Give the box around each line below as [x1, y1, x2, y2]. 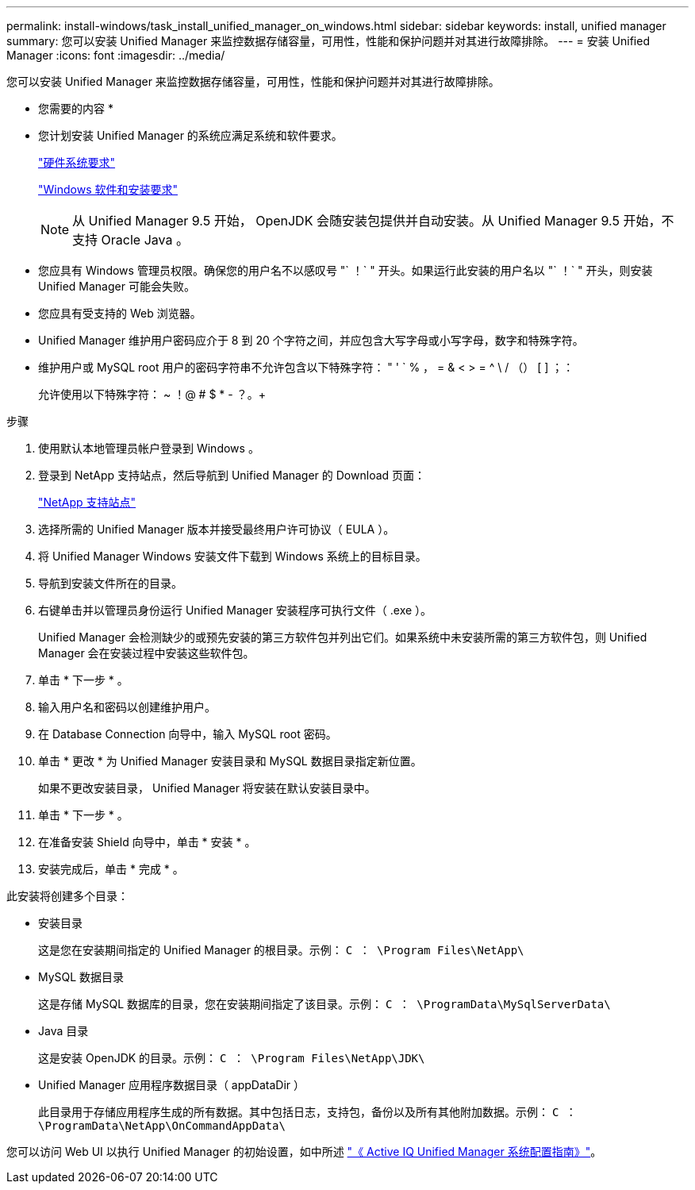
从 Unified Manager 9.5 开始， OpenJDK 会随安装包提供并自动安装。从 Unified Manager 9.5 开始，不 [72, 213, 674, 229]
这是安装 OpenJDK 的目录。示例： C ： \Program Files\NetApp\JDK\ [38, 1051, 425, 1065]
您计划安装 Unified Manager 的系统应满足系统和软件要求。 [38, 129, 343, 142]
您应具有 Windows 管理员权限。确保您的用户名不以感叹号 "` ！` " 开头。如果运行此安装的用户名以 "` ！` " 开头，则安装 [38, 264, 653, 277]
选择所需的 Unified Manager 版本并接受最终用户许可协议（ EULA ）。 [38, 522, 395, 536]
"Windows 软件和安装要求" [38, 183, 178, 196]
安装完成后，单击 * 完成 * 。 [38, 862, 184, 876]
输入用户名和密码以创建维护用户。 [38, 700, 216, 714]
